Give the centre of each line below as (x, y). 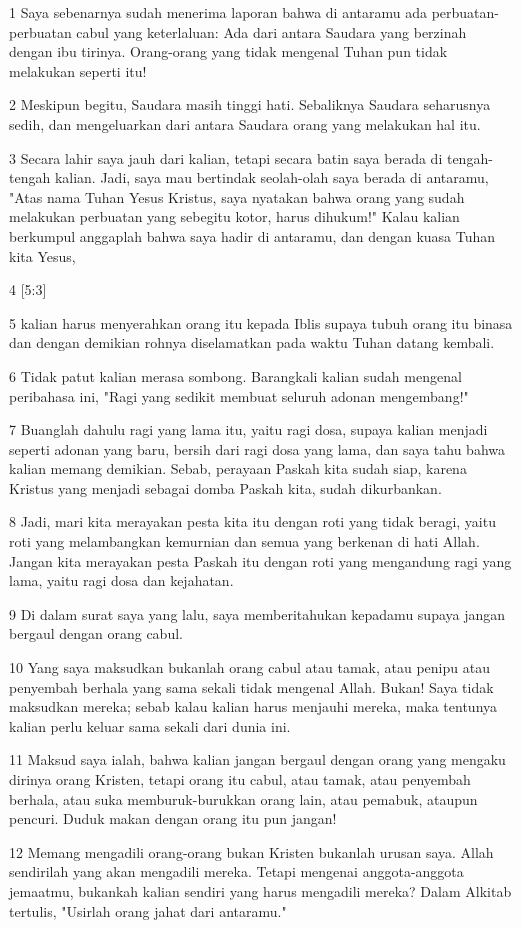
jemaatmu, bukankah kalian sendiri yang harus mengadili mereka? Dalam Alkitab (260, 890)
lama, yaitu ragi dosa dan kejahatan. (121, 580)
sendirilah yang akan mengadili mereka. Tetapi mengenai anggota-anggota (236, 871)
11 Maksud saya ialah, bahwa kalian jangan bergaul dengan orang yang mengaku (257, 759)
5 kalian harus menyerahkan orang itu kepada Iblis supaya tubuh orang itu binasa (261, 322)
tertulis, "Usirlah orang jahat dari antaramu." (148, 910)
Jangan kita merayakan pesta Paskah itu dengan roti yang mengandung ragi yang (260, 560)
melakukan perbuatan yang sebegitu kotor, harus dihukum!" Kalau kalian (234, 216)
